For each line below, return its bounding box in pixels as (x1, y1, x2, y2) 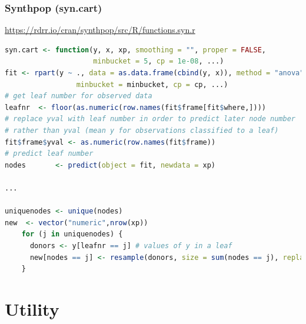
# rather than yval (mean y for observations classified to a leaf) (5, 126, 279, 135)
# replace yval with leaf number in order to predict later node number (5, 115, 295, 123)
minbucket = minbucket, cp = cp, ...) (76, 80, 228, 89)
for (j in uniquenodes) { (21, 230, 123, 239)
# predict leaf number (5, 149, 94, 158)
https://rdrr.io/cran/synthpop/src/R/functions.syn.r (5, 24, 195, 36)
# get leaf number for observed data (5, 92, 152, 101)
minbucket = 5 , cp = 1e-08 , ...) (93, 57, 224, 66)
